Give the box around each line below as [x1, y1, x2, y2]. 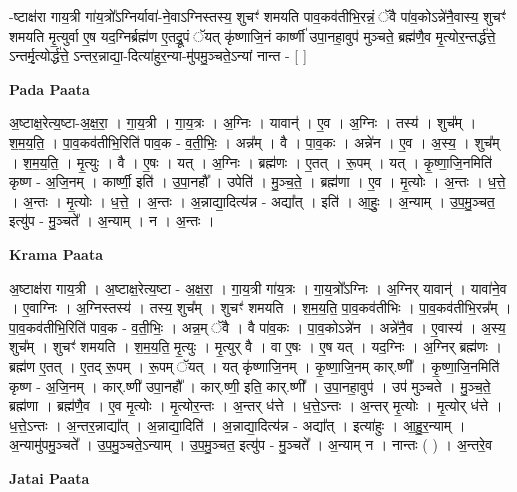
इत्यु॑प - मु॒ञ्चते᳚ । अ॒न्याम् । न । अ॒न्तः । [9, 210, 215, 231]
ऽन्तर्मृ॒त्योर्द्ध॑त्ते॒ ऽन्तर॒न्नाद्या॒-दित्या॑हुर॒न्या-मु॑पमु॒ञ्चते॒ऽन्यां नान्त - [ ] [9, 45, 307, 66]
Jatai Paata [9, 467, 90, 488]
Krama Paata [9, 243, 103, 264]
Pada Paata [9, 78, 90, 99]
